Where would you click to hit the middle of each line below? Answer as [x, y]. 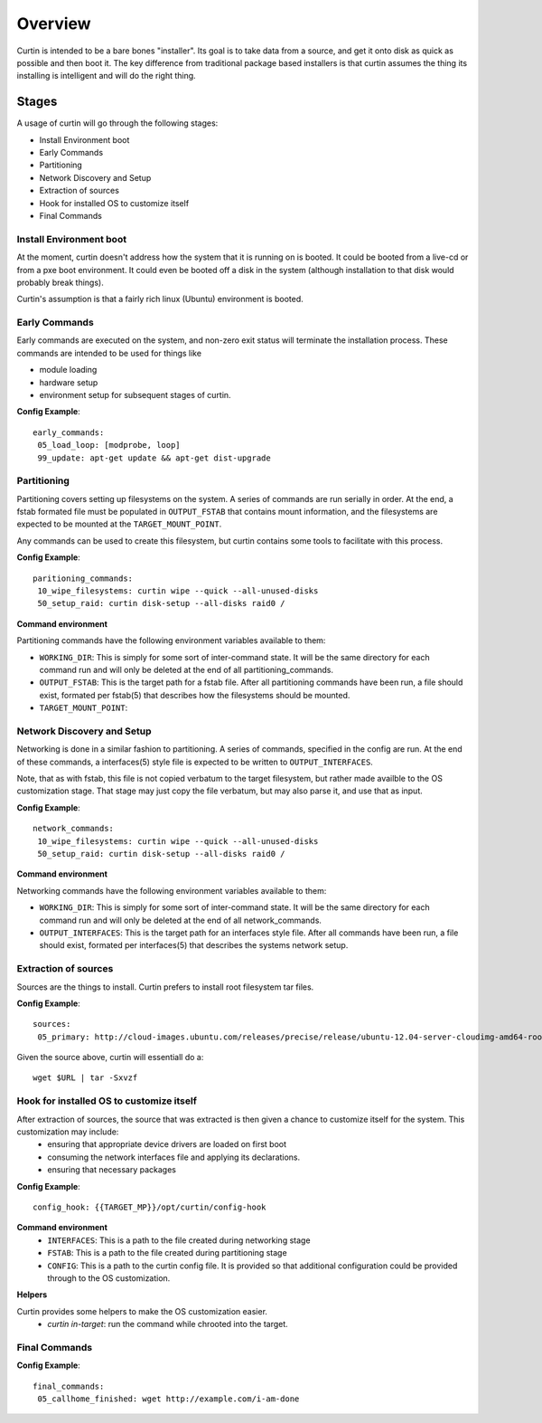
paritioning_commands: [83, 578]
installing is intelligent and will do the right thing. [106, 76]
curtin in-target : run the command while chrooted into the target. [168, 1324]
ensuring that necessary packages [112, 1170]
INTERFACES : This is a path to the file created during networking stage [179, 1240]
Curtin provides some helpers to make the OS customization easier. [142, 1311]
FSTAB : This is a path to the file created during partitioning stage [168, 1253]
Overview [54, 24]
